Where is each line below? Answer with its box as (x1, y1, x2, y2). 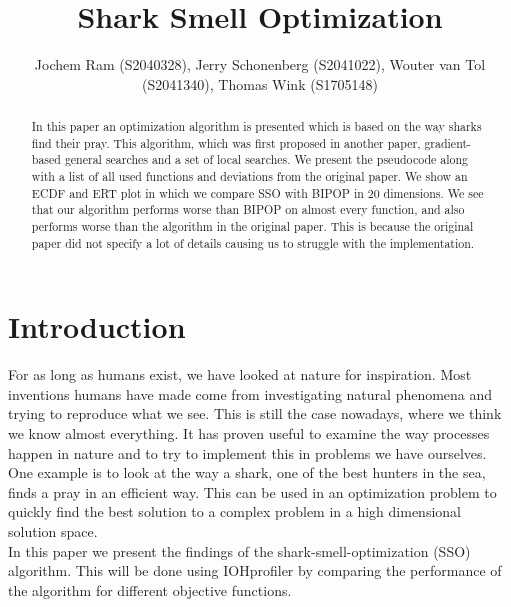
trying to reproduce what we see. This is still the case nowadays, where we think (8, 403, 502, 424)
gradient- (424, 134, 472, 151)
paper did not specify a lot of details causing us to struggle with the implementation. (31, 234, 475, 251)
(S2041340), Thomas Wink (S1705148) (142, 73, 378, 94)
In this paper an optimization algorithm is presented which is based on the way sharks (31, 118, 482, 135)
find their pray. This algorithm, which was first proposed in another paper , (31, 134, 421, 151)
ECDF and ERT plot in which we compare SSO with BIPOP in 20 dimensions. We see (31, 184, 484, 201)
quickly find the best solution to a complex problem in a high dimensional (8, 501, 461, 522)
